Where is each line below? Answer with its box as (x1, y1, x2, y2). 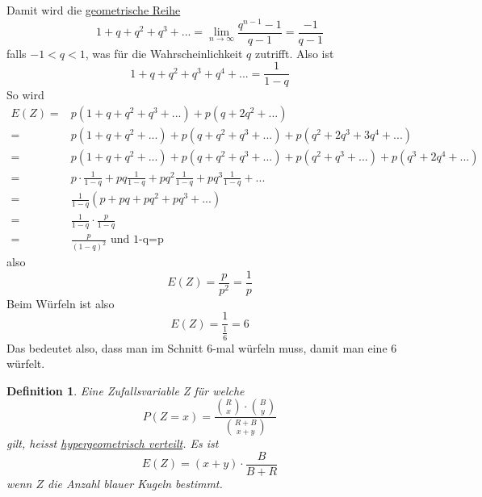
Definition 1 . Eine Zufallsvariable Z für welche (6, 382, 245, 399)
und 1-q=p (110, 234, 164, 246)
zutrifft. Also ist (254, 44, 334, 61)
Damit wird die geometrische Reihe (6, 2, 181, 18)
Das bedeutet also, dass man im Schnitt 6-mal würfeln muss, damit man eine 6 (6, 339, 397, 356)
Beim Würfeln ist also (6, 294, 115, 311)
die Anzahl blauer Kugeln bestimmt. (48, 474, 223, 491)
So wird (6, 86, 44, 103)
